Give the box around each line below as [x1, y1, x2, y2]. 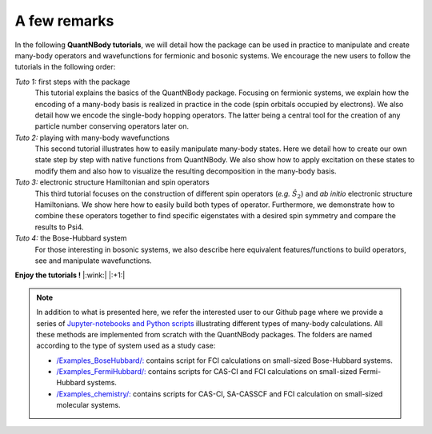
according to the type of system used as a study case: [36, 340, 216, 351]
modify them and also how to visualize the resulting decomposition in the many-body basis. [34, 166, 337, 176]
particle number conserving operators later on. [34, 121, 190, 131]
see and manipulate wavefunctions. [34, 256, 152, 265]
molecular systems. [56, 400, 121, 410]
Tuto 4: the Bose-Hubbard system [14, 233, 127, 243]
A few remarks [14, 12, 114, 30]
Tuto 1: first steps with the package [14, 77, 130, 86]
